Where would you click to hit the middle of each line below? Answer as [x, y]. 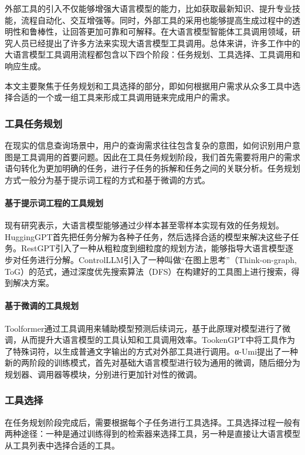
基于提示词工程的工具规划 [54, 202]
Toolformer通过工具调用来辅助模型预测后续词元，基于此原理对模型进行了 [144, 328]
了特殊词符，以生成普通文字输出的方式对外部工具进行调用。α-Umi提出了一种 [152, 351]
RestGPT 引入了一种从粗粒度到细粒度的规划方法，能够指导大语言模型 [153, 248]
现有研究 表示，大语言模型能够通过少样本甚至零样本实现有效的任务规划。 [144, 225]
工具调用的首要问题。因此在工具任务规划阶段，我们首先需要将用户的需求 [160, 156]
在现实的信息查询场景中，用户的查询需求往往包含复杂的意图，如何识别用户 [148, 145]
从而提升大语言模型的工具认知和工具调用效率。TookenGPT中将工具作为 [158, 340]
